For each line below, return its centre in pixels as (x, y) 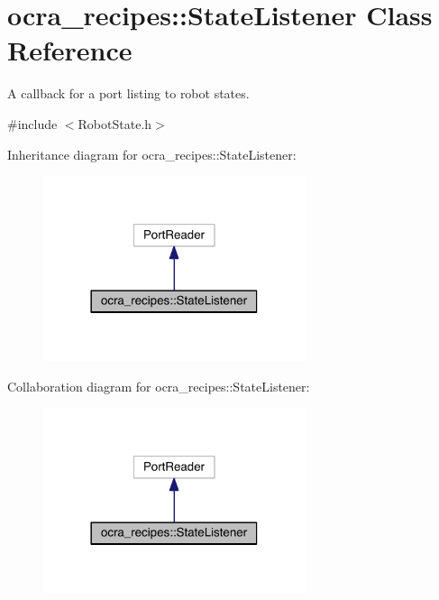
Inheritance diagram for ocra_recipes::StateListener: (152, 154)
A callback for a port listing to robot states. (128, 93)
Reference (70, 50)
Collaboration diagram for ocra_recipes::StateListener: (159, 386)
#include (32, 123)
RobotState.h (115, 123)
